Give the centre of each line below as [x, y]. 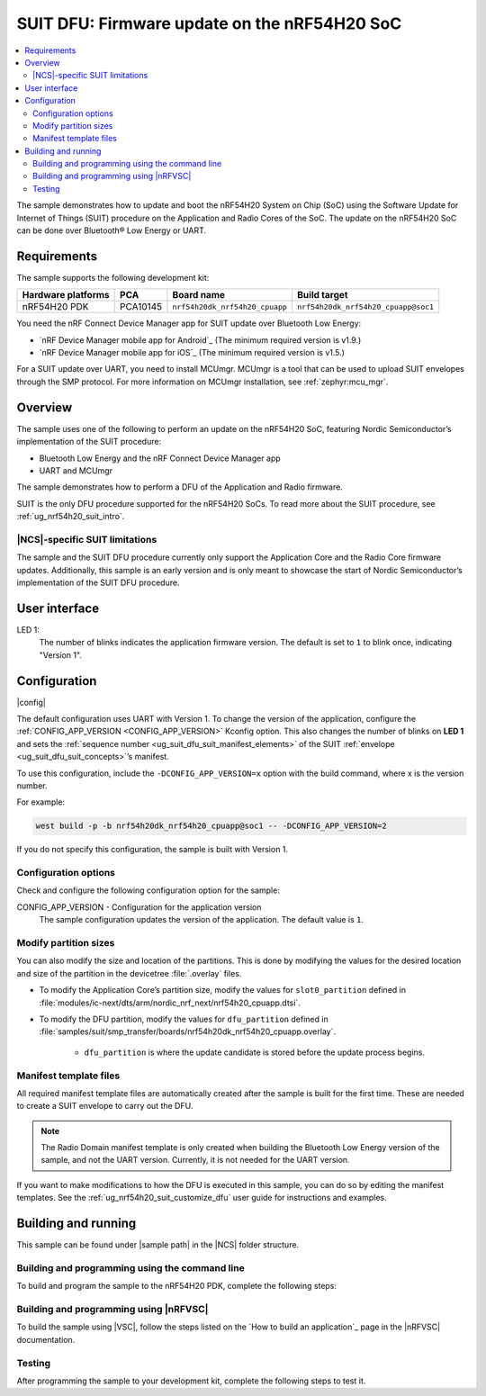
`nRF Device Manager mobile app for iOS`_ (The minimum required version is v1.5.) [192, 353]
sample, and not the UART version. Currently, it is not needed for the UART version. [195, 1160]
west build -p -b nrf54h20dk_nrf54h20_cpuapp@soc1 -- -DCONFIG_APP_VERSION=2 [211, 826]
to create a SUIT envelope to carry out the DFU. [105, 1106]
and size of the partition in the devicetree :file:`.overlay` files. [129, 973]
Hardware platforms [66, 295]
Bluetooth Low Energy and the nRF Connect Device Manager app [160, 458]
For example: [41, 802]
